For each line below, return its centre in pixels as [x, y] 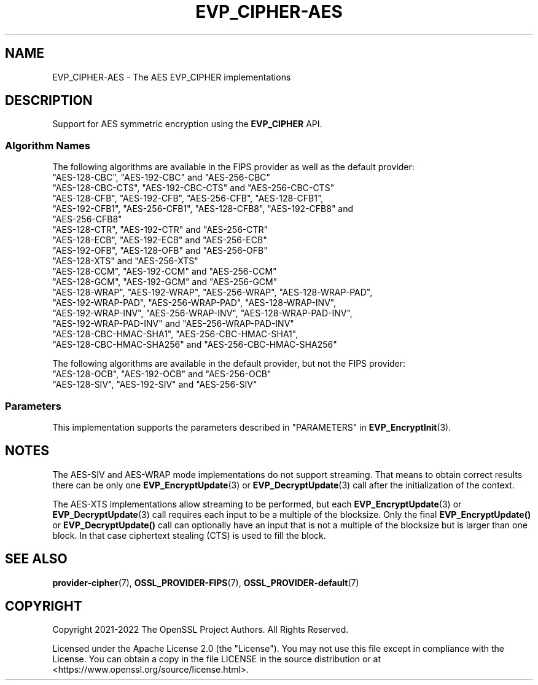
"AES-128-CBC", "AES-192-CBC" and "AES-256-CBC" [162, 178]
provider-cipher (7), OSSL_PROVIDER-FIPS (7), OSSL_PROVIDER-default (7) [206, 582]
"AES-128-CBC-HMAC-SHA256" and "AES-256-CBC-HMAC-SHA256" [195, 345]
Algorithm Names [48, 145]
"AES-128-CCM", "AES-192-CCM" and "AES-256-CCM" [165, 272]
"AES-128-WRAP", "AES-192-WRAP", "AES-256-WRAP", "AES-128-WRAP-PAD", [212, 292]
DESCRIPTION [49, 101]
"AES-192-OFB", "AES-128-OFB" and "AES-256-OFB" [160, 251]
